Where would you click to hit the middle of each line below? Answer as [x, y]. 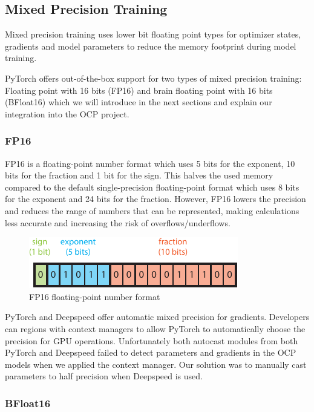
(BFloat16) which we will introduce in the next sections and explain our [139, 102]
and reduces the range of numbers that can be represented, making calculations [152, 210]
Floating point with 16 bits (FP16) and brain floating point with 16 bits [139, 90]
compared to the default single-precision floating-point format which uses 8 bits [152, 187]
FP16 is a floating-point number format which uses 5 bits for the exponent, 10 [150, 163]
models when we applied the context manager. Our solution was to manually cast [156, 364]
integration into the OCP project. [67, 113]
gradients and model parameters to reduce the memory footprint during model [151, 46]
